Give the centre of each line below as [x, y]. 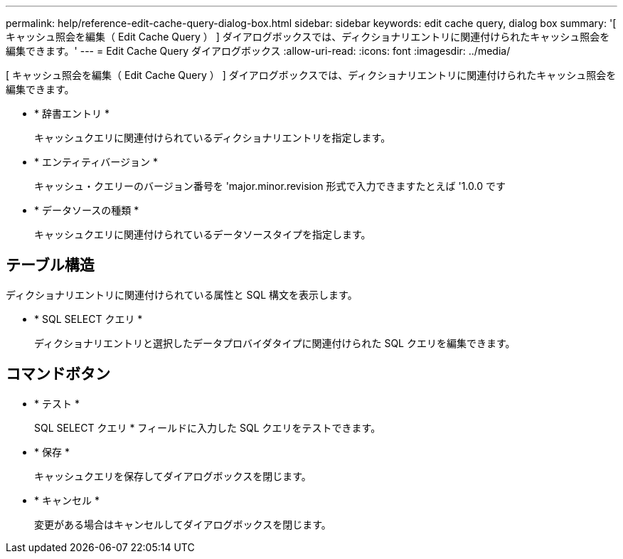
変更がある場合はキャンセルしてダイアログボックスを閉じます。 [183, 524]
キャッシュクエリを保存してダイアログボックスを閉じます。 [173, 476]
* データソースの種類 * [87, 210]
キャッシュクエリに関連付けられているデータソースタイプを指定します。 [203, 234]
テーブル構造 [50, 265]
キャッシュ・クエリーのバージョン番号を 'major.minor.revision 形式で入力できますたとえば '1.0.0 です [270, 186]
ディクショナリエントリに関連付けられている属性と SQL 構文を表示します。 [182, 294]
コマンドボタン [58, 374]
